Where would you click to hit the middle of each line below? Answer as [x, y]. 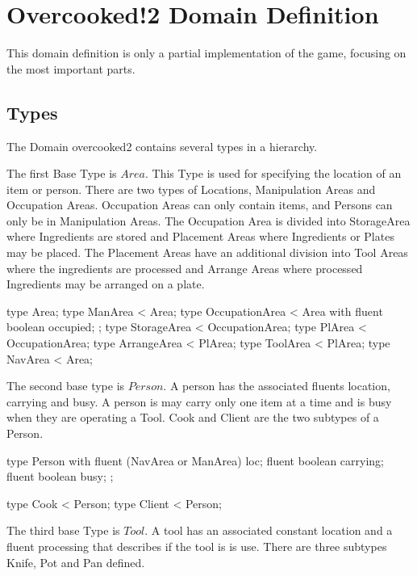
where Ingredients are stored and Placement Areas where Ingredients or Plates [200, 236]
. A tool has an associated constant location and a [269, 530]
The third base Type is [63, 530]
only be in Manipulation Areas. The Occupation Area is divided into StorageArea [208, 220]
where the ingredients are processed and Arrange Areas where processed [185, 268]
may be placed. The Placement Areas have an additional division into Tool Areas [207, 252]
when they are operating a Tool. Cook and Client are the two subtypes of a [193, 417]
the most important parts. [71, 68]
